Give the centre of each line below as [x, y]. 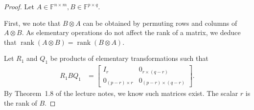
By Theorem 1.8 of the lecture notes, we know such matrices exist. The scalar [121, 93]
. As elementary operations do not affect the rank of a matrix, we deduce [131, 32]
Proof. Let [19, 6]
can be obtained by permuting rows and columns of [160, 23]
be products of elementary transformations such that [129, 58]
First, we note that [32, 23]
